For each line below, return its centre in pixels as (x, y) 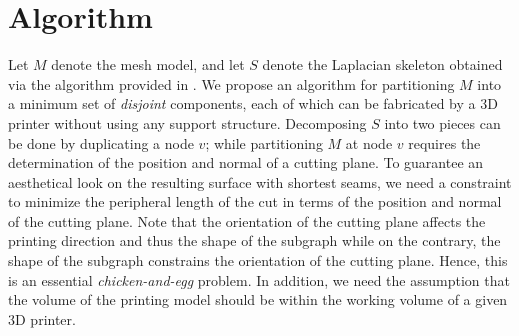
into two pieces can (442, 122)
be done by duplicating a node (101, 142)
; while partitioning (264, 142)
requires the (444, 142)
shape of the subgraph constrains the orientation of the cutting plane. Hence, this (258, 260)
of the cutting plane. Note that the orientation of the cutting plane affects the (247, 220)
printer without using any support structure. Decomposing (187, 122)
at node (369, 142)
